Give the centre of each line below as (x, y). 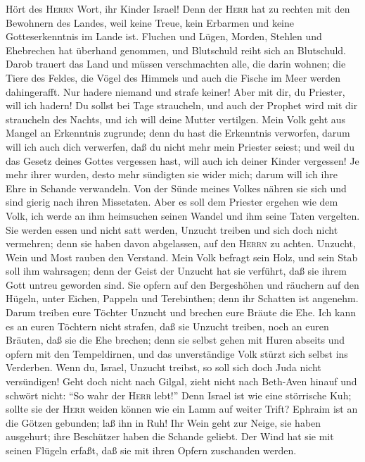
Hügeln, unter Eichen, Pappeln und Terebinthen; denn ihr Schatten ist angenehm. (182, 298)
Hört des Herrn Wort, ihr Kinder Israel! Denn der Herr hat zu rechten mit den (178, 8)
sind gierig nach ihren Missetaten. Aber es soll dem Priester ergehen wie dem (172, 202)
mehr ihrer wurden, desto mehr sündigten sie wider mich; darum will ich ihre (172, 174)
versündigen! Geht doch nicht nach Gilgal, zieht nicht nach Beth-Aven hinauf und (181, 381)
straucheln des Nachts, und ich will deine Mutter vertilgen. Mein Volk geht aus (176, 119)
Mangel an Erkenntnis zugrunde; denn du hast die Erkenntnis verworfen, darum (178, 133)
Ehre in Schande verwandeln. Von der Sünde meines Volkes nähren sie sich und (176, 188)
